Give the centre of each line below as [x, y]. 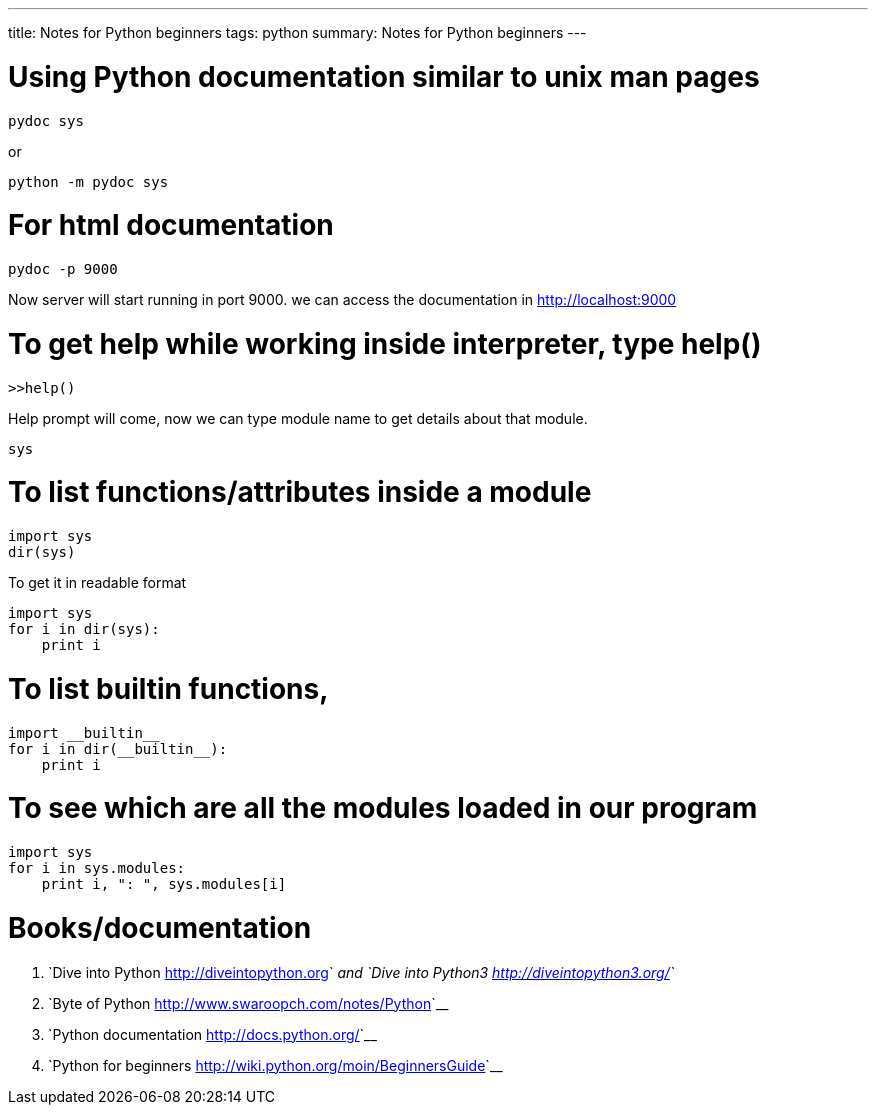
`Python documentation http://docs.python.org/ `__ [212, 1034]
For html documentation [171, 225]
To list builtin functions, [168, 688]
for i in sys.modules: [97, 868]
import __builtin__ [84, 732]
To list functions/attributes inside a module [300, 492]
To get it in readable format [97, 582]
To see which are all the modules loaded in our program [383, 808]
